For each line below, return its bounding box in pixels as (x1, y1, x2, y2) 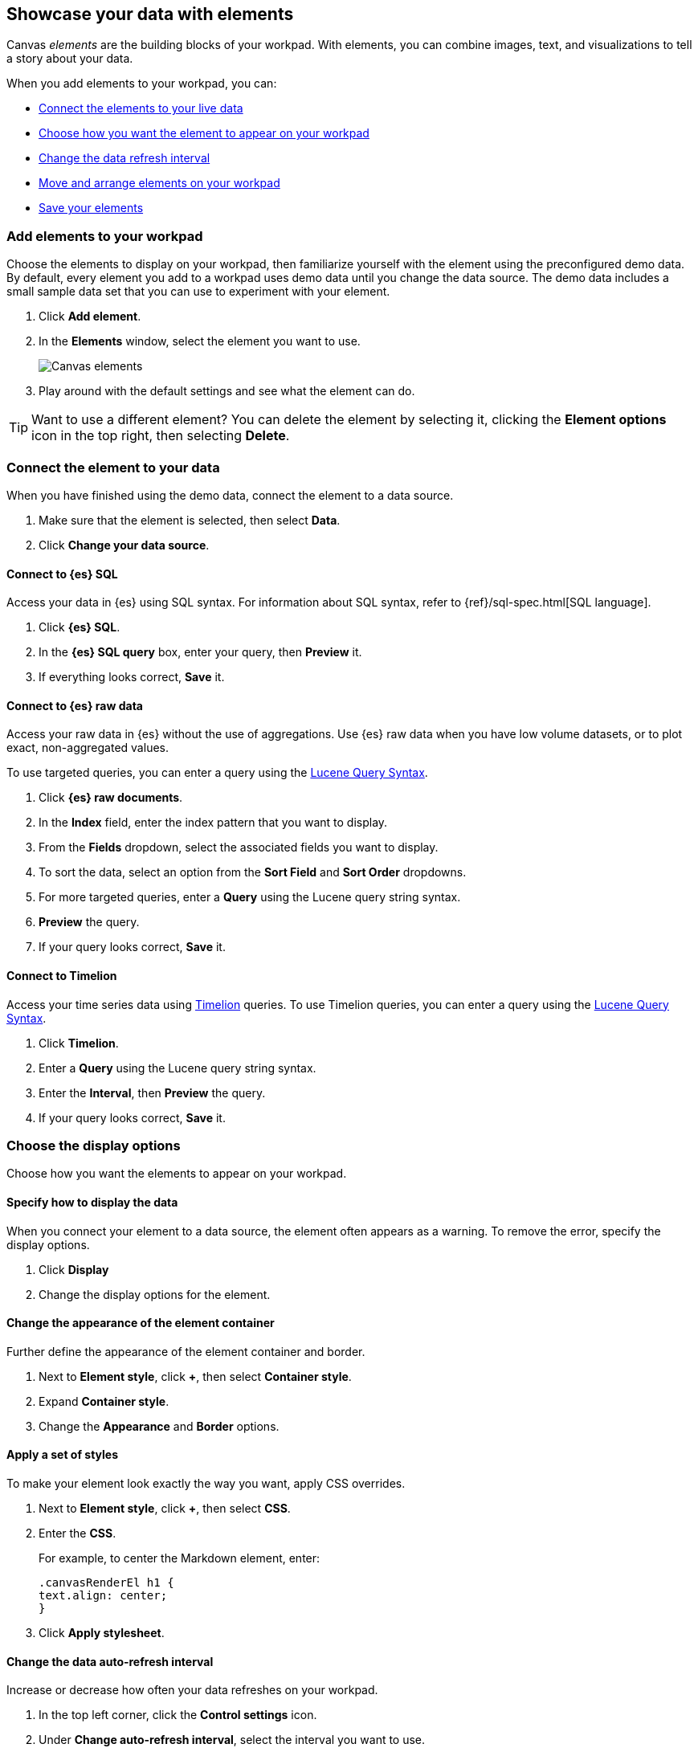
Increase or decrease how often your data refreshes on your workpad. (6, 1683, 378, 1697)
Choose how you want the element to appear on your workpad (39, 126, 369, 141)
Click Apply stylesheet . (39, 1625, 165, 1640)
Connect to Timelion (6, 968, 117, 982)
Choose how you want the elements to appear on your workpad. (6, 1166, 347, 1181)
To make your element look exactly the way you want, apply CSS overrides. (6, 1476, 406, 1490)
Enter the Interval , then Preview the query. (39, 1085, 266, 1100)
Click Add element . (39, 309, 141, 324)
